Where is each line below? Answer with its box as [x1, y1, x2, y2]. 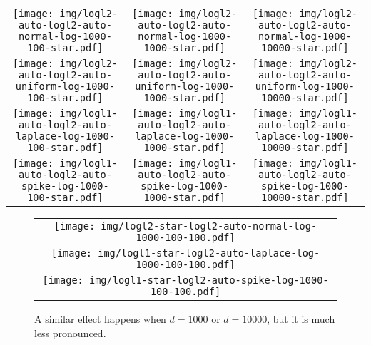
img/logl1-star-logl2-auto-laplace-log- [98, 247, 320, 259]
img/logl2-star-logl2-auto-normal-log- [101, 220, 317, 232]
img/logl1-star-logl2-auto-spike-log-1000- [88, 274, 329, 286]
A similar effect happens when [34, 311, 166, 326]
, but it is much [267, 311, 335, 326]
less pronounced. [34, 325, 106, 340]
